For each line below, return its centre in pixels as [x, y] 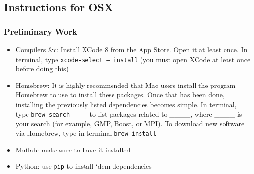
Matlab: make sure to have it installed [73, 149]
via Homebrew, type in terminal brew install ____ [95, 133]
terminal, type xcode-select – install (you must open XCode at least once [133, 59]
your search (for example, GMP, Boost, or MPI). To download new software [130, 123]
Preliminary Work [41, 31]
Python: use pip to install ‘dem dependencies [84, 166]
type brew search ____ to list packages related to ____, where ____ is [129, 114]
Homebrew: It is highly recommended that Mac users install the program [126, 85]
